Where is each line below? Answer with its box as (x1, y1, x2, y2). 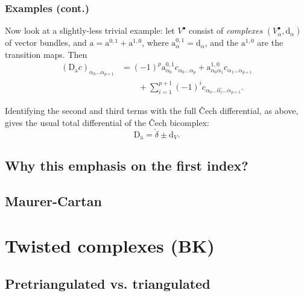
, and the (204, 36, 239, 49)
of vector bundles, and (5, 36, 87, 49)
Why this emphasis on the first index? (5, 156, 249, 175)
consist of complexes (188, 24, 263, 37)
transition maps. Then (5, 48, 87, 60)
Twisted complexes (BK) (5, 233, 215, 257)
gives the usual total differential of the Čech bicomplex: (5, 116, 209, 128)
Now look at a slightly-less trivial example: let (5, 24, 175, 37)
